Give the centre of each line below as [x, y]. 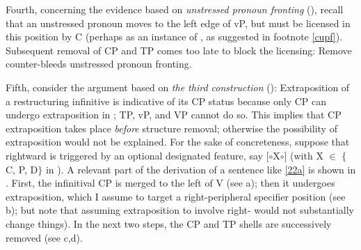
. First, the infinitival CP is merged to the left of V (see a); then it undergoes [170, 183]
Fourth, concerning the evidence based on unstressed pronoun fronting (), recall [175, 9]
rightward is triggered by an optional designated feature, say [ [137, 155]
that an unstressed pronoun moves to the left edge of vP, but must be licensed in [178, 23]
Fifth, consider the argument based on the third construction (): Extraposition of [178, 87]
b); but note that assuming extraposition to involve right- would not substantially [180, 210]
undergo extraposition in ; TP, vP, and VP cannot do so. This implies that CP [174, 115]
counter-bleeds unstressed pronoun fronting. [99, 64]
